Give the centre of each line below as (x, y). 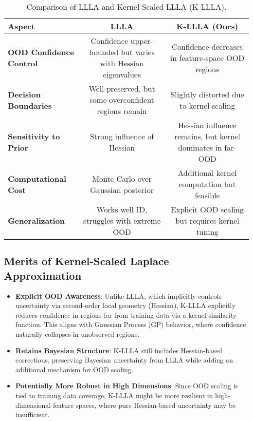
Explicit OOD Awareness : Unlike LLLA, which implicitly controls (118, 296)
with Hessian (122, 63)
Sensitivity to (34, 136)
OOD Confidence (41, 52)
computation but (207, 184)
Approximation (43, 275)
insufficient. (32, 414)
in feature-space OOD (207, 57)
